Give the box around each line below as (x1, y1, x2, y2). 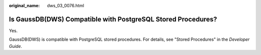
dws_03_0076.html (47, 3, 85, 8)
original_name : (9, 3, 40, 8)
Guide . (9, 43, 22, 49)
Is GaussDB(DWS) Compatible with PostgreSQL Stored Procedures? (9, 15, 217, 23)
